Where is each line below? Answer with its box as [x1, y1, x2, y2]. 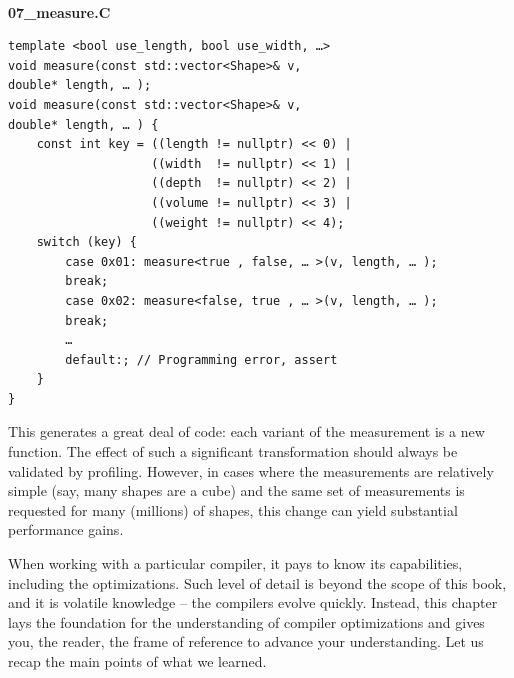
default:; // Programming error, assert [65, 352, 338, 367]
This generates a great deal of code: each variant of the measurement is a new [8, 421, 485, 442]
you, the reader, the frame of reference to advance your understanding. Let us [8, 631, 484, 652]
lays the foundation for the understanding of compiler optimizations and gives [8, 611, 485, 632]
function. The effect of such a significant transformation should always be [8, 441, 458, 462]
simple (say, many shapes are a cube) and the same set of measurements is [8, 480, 465, 501]
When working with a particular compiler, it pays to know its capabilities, [8, 553, 463, 574]
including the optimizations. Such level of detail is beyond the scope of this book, [8, 572, 507, 593]
